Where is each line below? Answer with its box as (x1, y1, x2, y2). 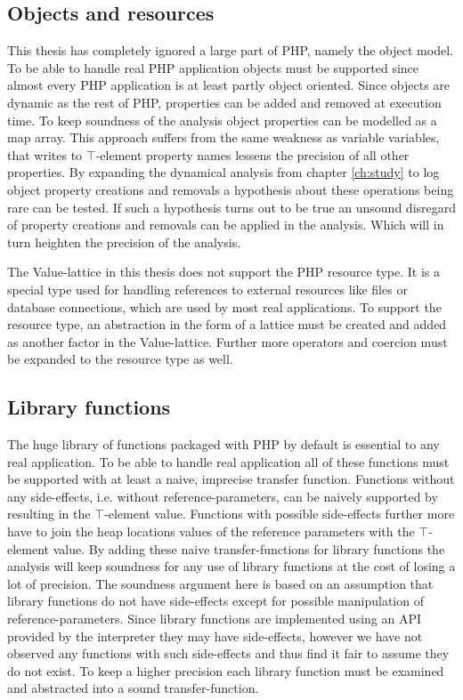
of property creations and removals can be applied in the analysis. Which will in (7, 215, 444, 234)
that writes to (7, 145, 83, 164)
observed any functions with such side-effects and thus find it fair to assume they (7, 644, 450, 663)
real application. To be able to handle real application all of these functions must (7, 452, 450, 471)
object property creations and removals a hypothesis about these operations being (7, 180, 454, 198)
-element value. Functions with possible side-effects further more (104, 504, 455, 523)
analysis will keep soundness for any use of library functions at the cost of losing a (7, 557, 456, 575)
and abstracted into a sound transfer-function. (7, 679, 259, 697)
